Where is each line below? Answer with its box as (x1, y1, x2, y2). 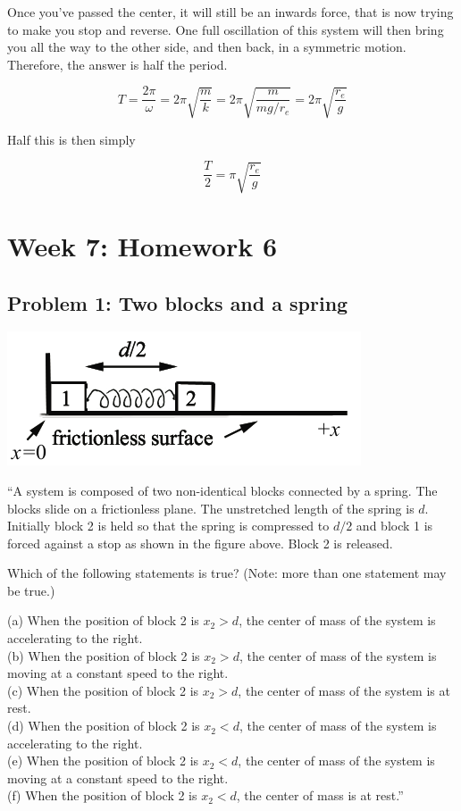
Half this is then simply (7, 130, 136, 148)
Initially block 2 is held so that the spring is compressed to (7, 516, 330, 535)
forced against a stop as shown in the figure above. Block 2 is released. (7, 533, 393, 552)
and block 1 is (356, 516, 433, 535)
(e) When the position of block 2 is (7, 751, 199, 770)
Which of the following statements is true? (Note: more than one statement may (7, 564, 447, 582)
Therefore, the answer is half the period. (7, 54, 228, 73)
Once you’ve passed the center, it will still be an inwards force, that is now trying (7, 3, 454, 21)
